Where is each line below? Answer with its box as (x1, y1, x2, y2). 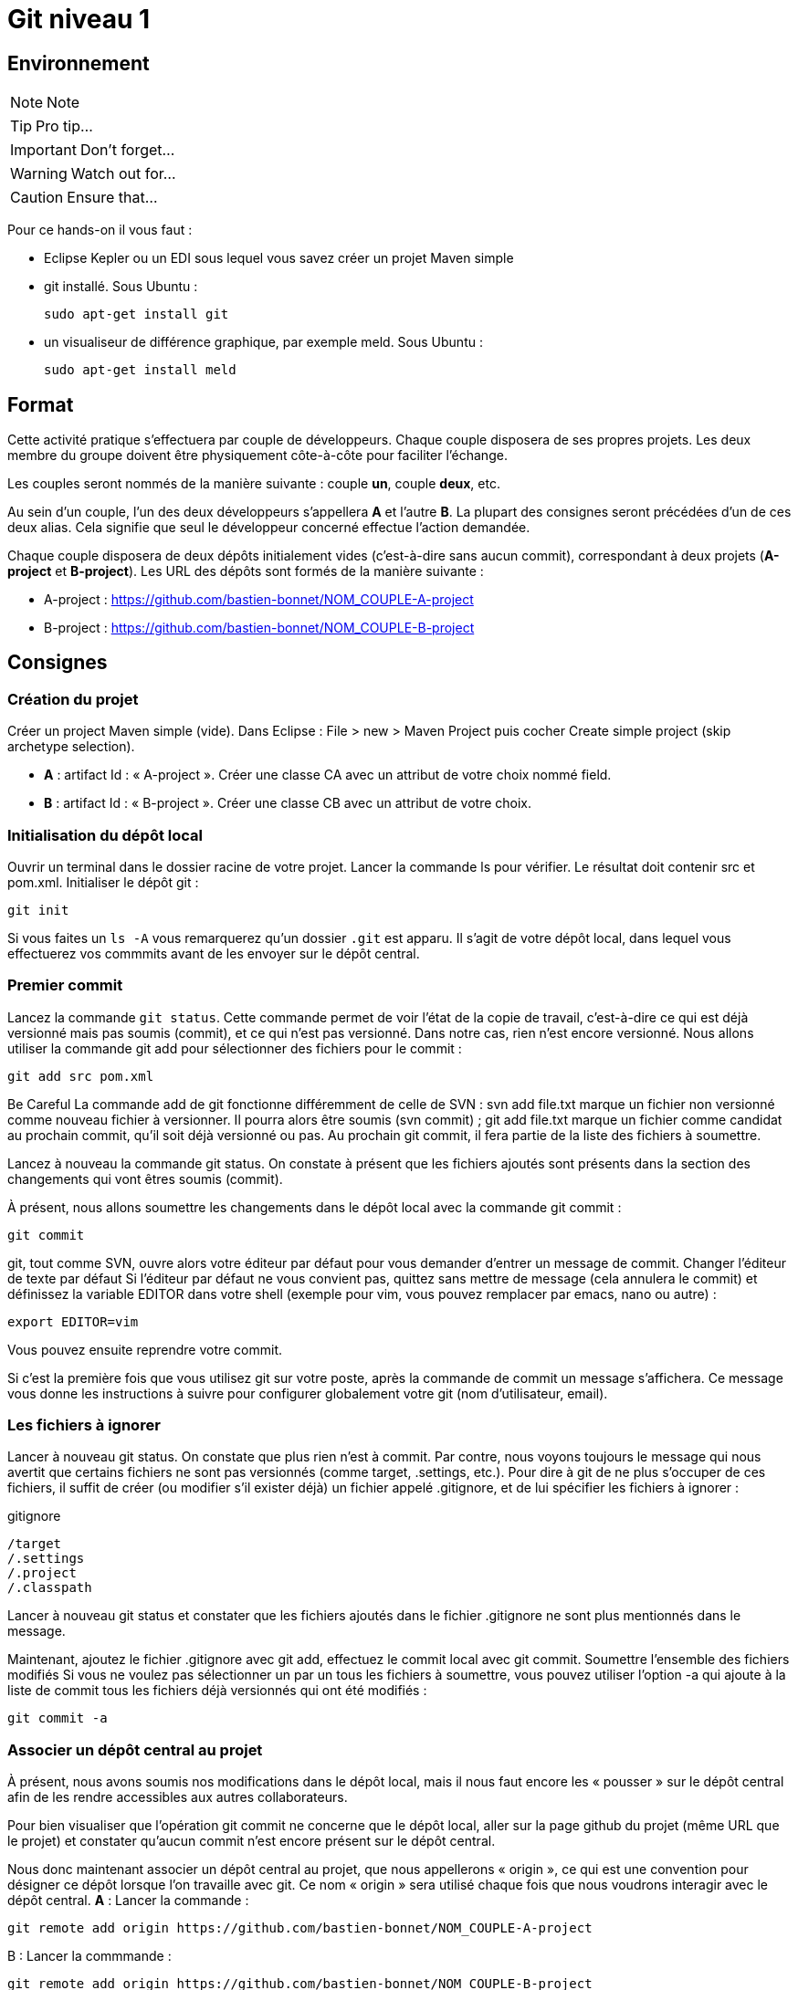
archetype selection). (7, 738, 135, 755)
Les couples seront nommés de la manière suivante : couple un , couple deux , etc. (7, 476, 500, 492)
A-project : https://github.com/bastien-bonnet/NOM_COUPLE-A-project (44, 592, 474, 608)
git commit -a (7, 1711, 108, 1726)
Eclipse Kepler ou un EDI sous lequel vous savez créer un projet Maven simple (44, 250, 514, 267)
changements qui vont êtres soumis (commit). (7, 1170, 283, 1187)
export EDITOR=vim (7, 1314, 139, 1329)
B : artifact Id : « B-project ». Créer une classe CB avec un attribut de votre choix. (44, 795, 532, 812)
